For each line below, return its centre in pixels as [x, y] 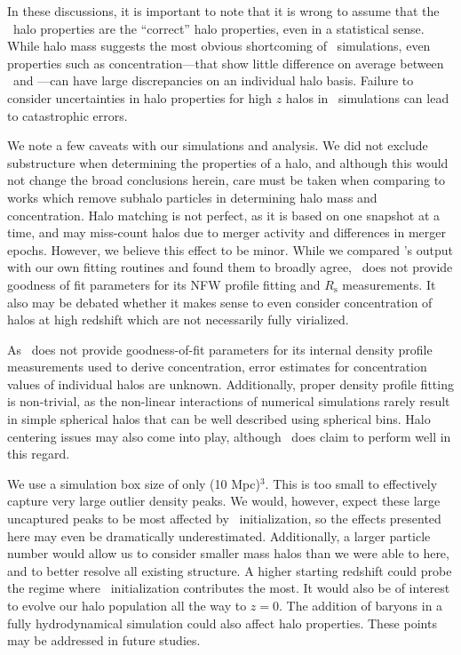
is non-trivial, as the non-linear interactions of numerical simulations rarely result [229, 401]
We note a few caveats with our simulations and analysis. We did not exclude [218, 145]
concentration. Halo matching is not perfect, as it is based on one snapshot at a [224, 215]
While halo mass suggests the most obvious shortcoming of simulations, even [219, 46]
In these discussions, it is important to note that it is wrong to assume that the [223, 11]
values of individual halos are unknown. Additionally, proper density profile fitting [230, 383]
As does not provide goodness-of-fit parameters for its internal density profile [220, 349]
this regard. [39, 454]
